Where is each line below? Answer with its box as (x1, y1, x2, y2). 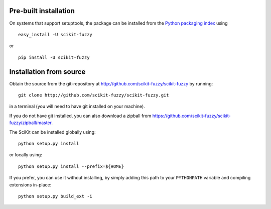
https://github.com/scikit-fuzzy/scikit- (152, 113, 231, 119)
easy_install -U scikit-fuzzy (18, 32, 93, 37)
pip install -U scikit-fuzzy (18, 54, 90, 60)
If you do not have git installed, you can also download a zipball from (9, 113, 152, 119)
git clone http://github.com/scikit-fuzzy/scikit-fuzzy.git (18, 92, 169, 98)
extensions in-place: (9, 181, 52, 188)
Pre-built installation (9, 7, 75, 15)
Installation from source (9, 67, 86, 76)
